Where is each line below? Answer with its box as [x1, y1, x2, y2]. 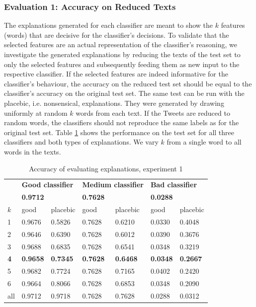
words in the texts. [4, 146, 61, 156]
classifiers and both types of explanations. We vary [4, 137, 159, 147]
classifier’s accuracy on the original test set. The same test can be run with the [4, 88, 245, 98]
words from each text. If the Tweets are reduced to [76, 107, 230, 118]
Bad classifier [150, 179, 197, 190]
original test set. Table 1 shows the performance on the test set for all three [4, 127, 235, 137]
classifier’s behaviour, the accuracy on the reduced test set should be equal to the [4, 78, 252, 88]
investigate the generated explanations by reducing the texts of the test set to [4, 49, 241, 59]
